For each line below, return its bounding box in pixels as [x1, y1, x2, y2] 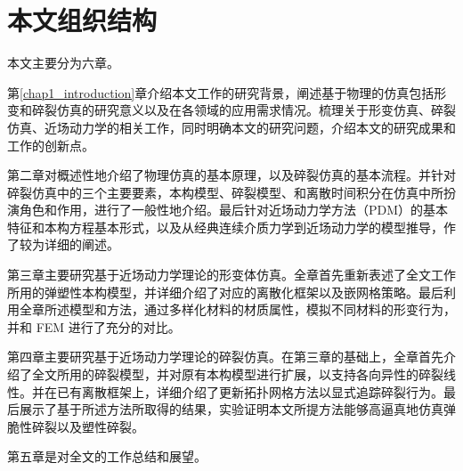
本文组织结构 [7, 2, 158, 38]
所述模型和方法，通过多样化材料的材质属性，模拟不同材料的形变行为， [44, 300, 456, 319]
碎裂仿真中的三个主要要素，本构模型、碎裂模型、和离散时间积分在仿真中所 [7, 183, 443, 201]
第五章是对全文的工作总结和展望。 [7, 447, 207, 466]
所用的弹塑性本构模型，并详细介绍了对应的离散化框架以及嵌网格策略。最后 [7, 282, 443, 301]
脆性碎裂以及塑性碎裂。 [7, 417, 144, 435]
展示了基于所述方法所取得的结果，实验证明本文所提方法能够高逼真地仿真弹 [19, 400, 456, 418]
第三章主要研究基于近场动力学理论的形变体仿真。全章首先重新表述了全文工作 [7, 265, 456, 284]
